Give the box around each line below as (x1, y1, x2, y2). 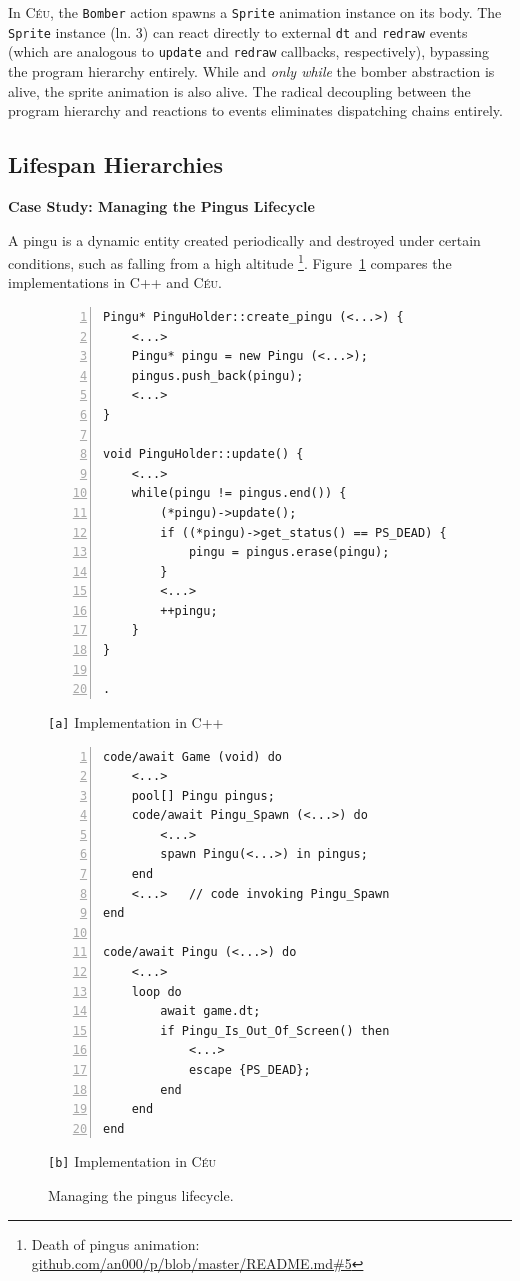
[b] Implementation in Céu (48, 1151, 217, 1172)
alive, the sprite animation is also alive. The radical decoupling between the (8, 80, 471, 101)
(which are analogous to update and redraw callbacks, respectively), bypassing (8, 41, 490, 62)
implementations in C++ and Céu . (8, 272, 222, 293)
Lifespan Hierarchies (8, 149, 223, 180)
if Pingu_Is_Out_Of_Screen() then (160, 1023, 390, 1038)
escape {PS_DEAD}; (188, 1063, 311, 1078)
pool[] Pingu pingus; (131, 788, 275, 803)
